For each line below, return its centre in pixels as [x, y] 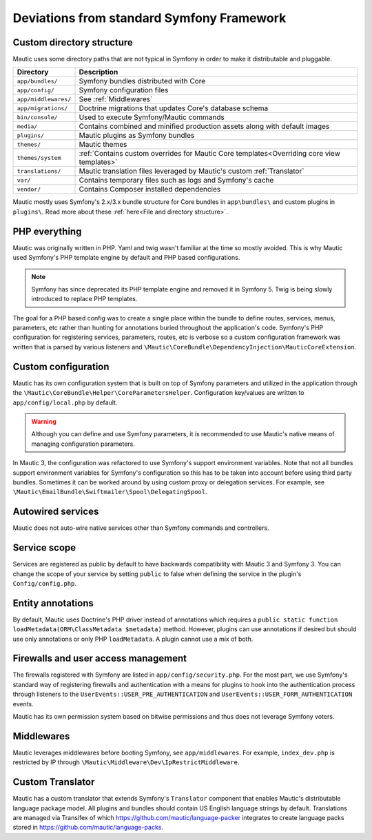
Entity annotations [53, 603]
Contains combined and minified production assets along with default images [204, 126]
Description [99, 72]
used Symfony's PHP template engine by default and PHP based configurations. [126, 258]
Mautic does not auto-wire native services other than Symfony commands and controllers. [141, 528]
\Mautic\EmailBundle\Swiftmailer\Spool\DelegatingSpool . [110, 492]
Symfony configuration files [124, 90]
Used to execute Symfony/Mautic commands [152, 117]
